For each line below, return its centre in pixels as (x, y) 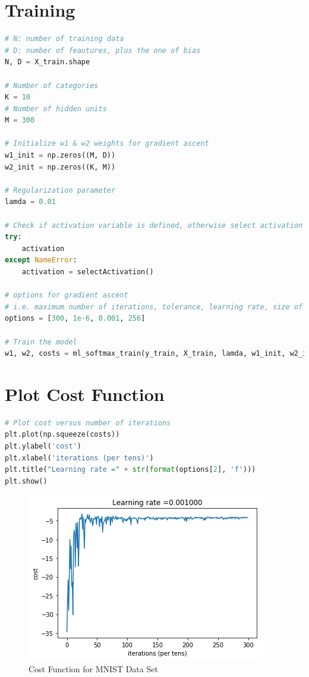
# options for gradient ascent (67, 295)
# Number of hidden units (56, 109)
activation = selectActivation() (88, 272)
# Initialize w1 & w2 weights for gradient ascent (107, 144)
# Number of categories (52, 85)
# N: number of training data (64, 39)
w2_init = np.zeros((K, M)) (60, 167)
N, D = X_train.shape (48, 62)
